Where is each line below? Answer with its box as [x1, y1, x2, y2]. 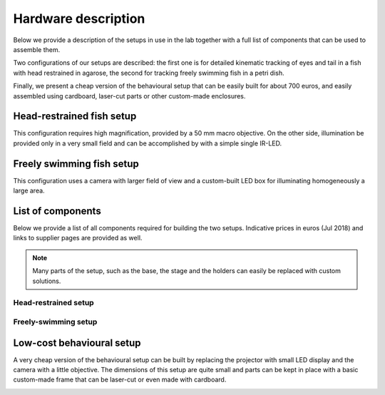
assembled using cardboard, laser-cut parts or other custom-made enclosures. [13, 91, 246, 100]
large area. [13, 186, 46, 195]
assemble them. [13, 45, 61, 53]
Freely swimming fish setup [13, 158, 139, 170]
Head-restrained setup [13, 298, 94, 308]
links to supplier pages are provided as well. [13, 234, 143, 242]
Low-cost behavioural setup [13, 337, 142, 349]
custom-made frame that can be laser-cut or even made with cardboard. [13, 375, 227, 384]
